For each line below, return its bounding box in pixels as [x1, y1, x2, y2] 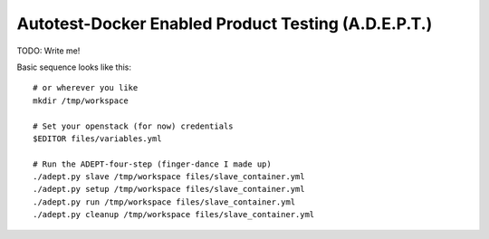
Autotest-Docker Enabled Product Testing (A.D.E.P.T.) [16, 14, 433, 33]
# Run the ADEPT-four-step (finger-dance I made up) [33, 158, 272, 169]
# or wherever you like [33, 82, 139, 93]
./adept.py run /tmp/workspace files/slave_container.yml [33, 196, 296, 207]
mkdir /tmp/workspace [33, 95, 129, 106]
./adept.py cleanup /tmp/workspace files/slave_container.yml [33, 209, 315, 220]
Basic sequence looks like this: [16, 62, 131, 72]
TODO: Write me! [16, 45, 81, 56]
